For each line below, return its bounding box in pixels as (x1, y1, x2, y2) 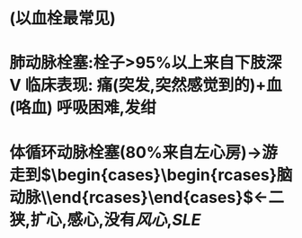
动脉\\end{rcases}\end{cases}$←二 (9, 187, 285, 207)
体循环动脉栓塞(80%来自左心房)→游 (9, 142, 279, 163)
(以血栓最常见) (9, 8, 117, 29)
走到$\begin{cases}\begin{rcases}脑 (9, 164, 293, 185)
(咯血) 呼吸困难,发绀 (9, 98, 157, 118)
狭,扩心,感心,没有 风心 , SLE (9, 209, 201, 230)
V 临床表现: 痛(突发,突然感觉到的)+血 (9, 75, 282, 95)
